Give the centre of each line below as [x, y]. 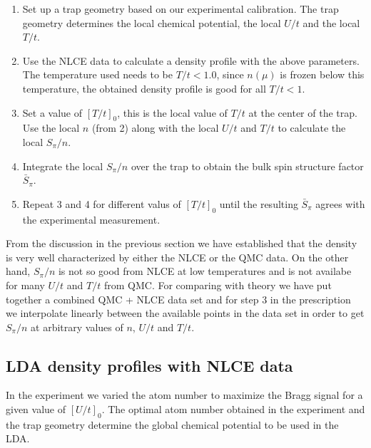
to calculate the [312, 128]
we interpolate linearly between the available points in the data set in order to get [185, 313]
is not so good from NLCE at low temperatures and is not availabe [205, 271]
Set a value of [52, 112]
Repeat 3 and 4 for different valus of [102, 203]
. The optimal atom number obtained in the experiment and [233, 409]
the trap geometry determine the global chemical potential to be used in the [172, 424]
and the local [331, 22]
